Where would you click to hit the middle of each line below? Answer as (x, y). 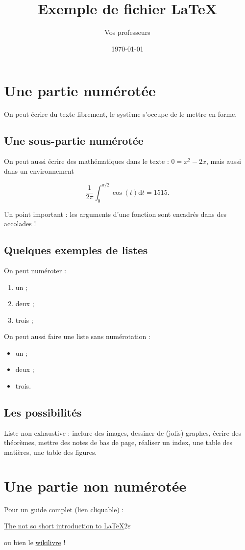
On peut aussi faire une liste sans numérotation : (77, 336)
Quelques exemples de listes (76, 250)
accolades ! (20, 223)
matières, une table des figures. (50, 452)
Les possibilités (43, 412)
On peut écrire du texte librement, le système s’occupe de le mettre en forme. (121, 114)
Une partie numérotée (80, 91)
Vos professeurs (127, 32)
